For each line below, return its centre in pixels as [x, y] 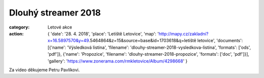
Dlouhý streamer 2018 [55, 13]
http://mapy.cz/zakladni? [184, 33]
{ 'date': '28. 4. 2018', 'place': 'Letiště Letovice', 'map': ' [103, 33]
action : [16, 33]
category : [19, 27]
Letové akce [60, 27]
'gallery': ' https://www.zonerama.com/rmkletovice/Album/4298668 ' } [118, 61]
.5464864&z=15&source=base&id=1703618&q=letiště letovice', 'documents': [166, 41]
